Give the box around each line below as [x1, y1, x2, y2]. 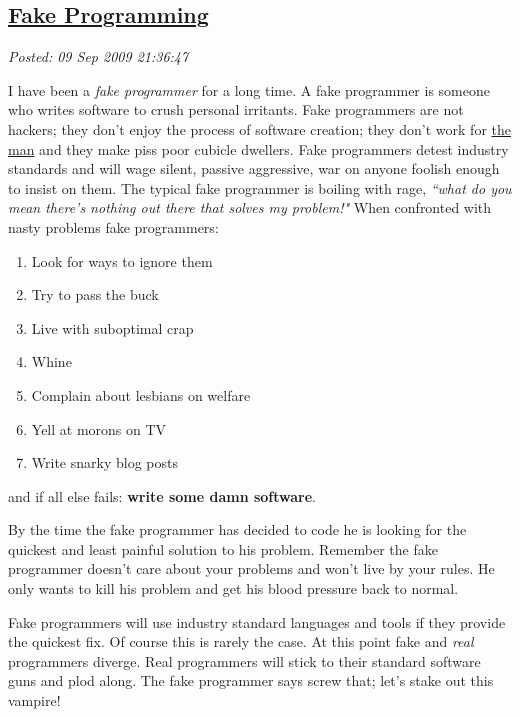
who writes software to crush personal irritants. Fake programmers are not [8, 99, 464, 120]
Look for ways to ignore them [31, 250, 213, 271]
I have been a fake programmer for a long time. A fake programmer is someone [8, 79, 490, 100]
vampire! [8, 690, 61, 711]
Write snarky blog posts [31, 452, 178, 473]
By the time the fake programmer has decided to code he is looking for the [8, 519, 467, 540]
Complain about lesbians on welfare [31, 384, 251, 405]
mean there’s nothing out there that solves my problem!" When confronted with [8, 197, 492, 218]
